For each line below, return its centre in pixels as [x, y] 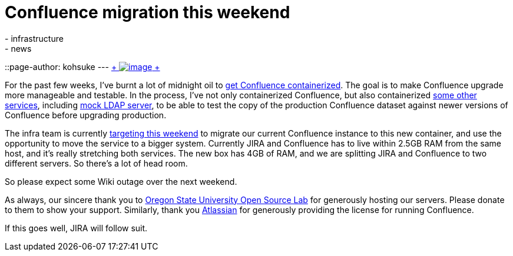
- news [18, 48]
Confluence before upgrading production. [86, 115]
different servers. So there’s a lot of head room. [96, 163]
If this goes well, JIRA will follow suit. [76, 228]
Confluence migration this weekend [148, 12]
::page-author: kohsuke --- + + [82, 67]
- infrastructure [34, 38]
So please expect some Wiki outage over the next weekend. [121, 181]
